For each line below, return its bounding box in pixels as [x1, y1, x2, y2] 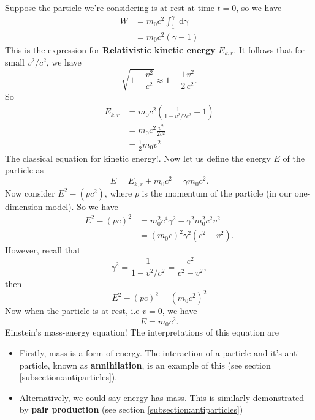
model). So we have [45, 200, 118, 212]
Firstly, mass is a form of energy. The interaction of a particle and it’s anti [19, 346, 300, 359]
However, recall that [5, 244, 81, 257]
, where [104, 186, 132, 199]
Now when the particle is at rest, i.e [5, 304, 140, 317]
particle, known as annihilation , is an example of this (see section [19, 358, 271, 371]
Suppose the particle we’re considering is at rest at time [5, 1, 214, 13]
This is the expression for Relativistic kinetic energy [5, 43, 216, 56]
